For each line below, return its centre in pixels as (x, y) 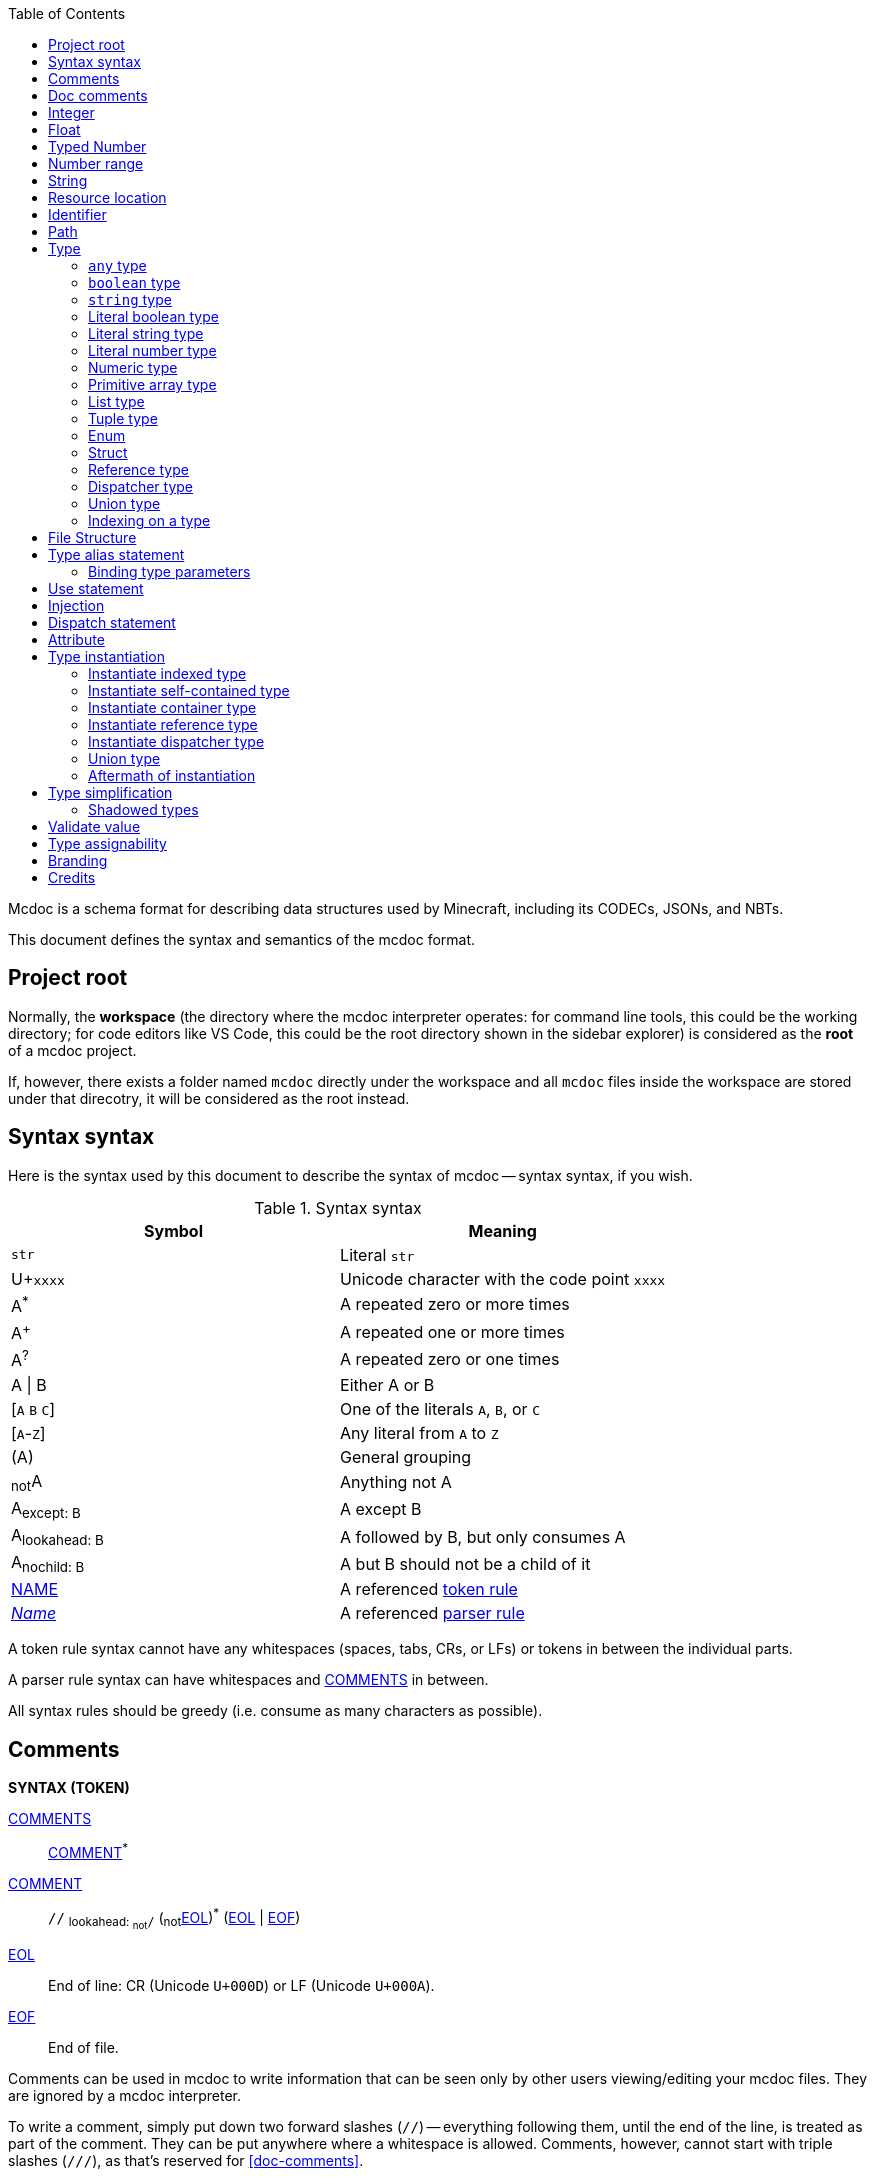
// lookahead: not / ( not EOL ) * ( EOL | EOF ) (174, 1918)
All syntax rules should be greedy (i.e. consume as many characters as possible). (275, 1711)
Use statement (96, 588)
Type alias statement (116, 554)
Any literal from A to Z (419, 1432)
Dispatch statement (112, 622)
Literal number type (152, 350)
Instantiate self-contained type (189, 690)
